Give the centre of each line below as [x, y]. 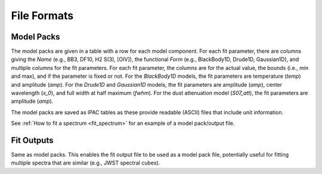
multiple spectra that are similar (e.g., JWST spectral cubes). [86, 163]
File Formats [42, 16]
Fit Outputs [32, 140]
